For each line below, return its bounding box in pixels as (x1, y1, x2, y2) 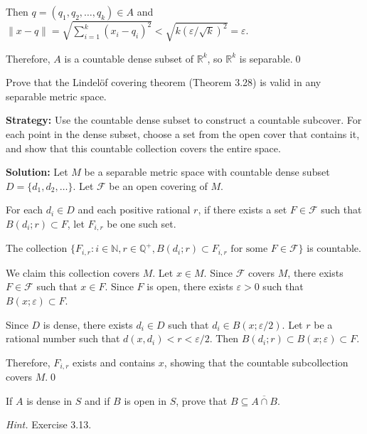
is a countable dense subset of (64, 51, 194, 65)
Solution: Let (6, 164, 68, 179)
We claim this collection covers (6, 265, 139, 280)
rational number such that (6, 331, 120, 346)
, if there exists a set (198, 202, 287, 217)
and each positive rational (78, 202, 191, 217)
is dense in (26, 393, 73, 408)
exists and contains (73, 354, 156, 369)
